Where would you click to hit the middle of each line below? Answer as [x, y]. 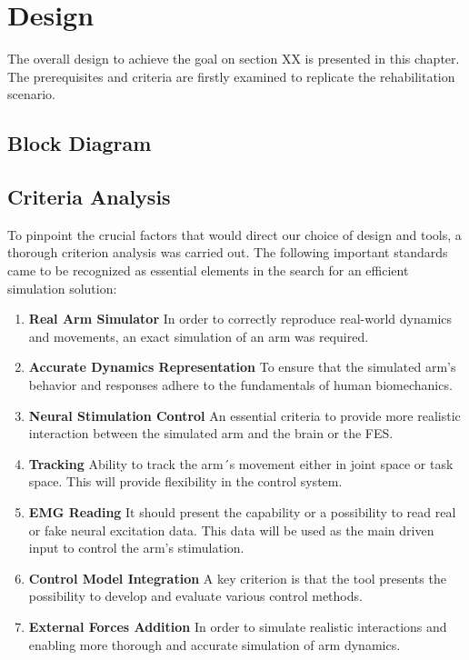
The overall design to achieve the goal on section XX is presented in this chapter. [234, 59]
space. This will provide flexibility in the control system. [185, 481]
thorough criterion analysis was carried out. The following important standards [228, 252]
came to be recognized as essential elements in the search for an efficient [208, 270]
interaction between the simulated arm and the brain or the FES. [211, 433]
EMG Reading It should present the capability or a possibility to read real [242, 512]
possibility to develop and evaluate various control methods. [195, 596]
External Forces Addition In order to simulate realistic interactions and [238, 626]
